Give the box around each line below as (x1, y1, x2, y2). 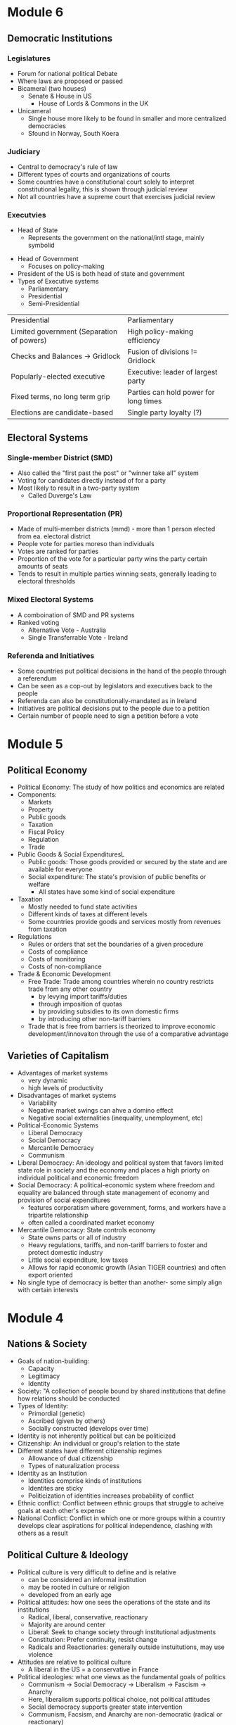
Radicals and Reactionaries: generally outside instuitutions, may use (27, 1643, 225, 1651)
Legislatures (7, 53, 51, 63)
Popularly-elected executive (11, 372, 105, 381)
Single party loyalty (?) (127, 407, 202, 417)
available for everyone (27, 865, 93, 873)
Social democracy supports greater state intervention (27, 1702, 183, 1711)
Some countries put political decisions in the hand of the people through (17, 666, 227, 676)
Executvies (7, 210, 47, 220)
